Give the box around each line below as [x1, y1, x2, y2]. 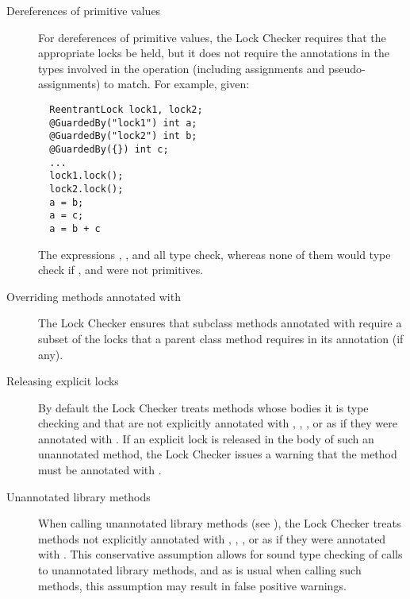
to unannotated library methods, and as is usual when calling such [38, 562, 362, 578]
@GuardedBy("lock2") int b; [49, 130, 197, 142]
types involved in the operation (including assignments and [38, 60, 325, 76]
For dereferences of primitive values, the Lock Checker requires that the [38, 29, 386, 45]
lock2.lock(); [49, 183, 124, 195]
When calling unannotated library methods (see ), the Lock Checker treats [38, 515, 401, 531]
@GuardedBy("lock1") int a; [49, 117, 197, 129]
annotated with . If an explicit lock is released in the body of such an [38, 430, 374, 446]
